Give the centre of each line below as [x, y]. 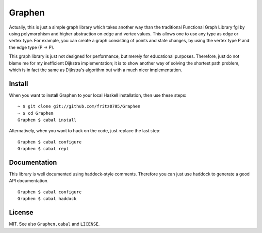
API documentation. [29, 181]
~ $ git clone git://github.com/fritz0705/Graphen [79, 106]
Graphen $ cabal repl [43, 149]
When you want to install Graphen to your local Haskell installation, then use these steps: [98, 95]
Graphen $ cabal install [47, 120]
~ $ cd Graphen [36, 113]
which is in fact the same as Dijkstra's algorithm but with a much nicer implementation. [96, 70]
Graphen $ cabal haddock [47, 199]
